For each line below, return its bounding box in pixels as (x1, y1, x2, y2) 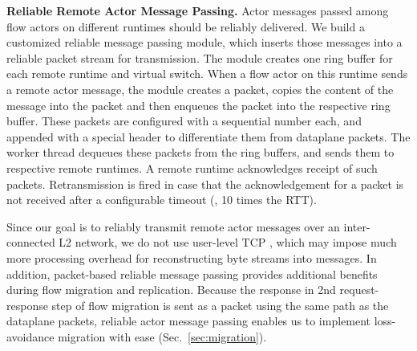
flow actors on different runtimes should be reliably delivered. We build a (6, 18, 365, 35)
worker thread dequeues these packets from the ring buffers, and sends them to (6, 144, 395, 161)
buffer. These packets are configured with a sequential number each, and (6, 112, 362, 129)
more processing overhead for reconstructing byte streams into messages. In (6, 249, 377, 266)
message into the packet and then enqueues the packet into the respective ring (6, 96, 391, 113)
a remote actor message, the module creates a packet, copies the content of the (6, 80, 394, 97)
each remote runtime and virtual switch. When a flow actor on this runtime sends (6, 65, 408, 82)
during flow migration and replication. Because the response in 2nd (6, 281, 336, 298)
